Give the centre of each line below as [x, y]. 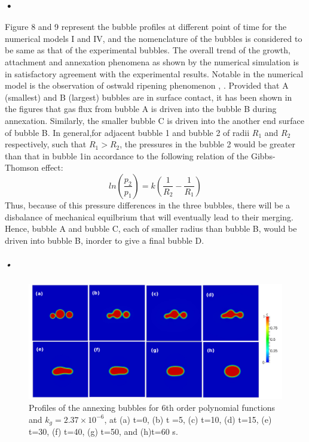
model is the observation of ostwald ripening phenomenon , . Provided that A [147, 85]
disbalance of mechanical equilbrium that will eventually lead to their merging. [149, 217]
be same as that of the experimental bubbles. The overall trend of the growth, [148, 50]
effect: [52, 167]
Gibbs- [263, 155]
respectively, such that [46, 144]
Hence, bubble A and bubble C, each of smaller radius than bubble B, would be [151, 228]
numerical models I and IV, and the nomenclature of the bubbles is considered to [154, 38]
